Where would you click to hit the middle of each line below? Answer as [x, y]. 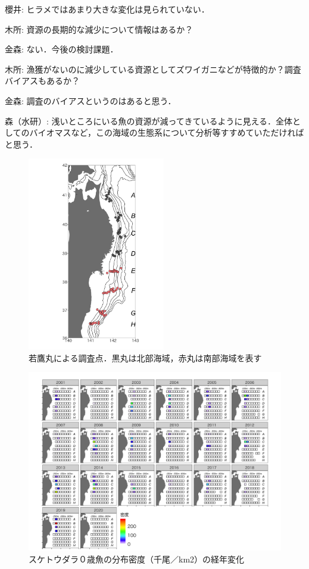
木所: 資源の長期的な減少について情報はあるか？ [99, 29]
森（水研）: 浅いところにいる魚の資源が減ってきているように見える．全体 [149, 121]
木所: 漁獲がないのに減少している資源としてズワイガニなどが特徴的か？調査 [153, 69]
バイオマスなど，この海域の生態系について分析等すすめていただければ [167, 132]
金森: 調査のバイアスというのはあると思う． [90, 100]
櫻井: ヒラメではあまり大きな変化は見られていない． [107, 9]
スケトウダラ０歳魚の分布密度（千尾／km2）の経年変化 [137, 559]
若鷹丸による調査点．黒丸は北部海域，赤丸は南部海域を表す [145, 357]
